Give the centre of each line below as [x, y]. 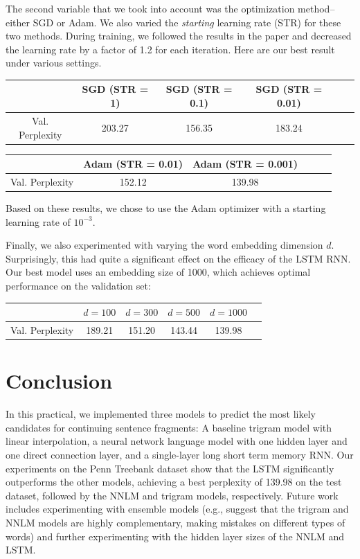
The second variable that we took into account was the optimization [150, 8]
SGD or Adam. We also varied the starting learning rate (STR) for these [187, 22]
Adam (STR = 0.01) [133, 164]
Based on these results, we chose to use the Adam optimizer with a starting [166, 208]
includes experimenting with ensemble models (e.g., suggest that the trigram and [177, 509]
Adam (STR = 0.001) [245, 164]
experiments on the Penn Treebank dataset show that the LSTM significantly [170, 468]
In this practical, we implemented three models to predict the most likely [161, 414]
